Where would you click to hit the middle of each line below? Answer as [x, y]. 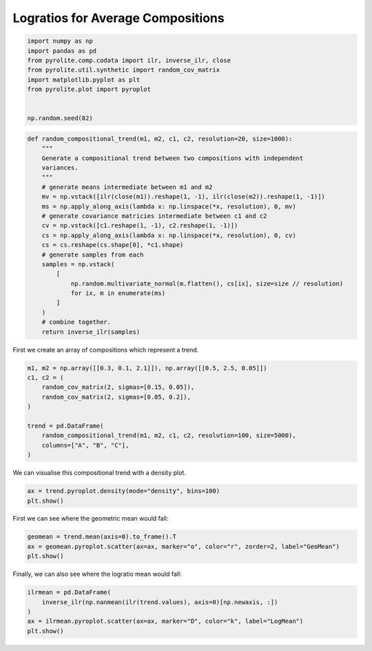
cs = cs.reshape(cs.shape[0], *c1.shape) [113, 245]
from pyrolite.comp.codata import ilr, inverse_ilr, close [129, 60]
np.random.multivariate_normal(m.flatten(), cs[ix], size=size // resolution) [207, 283]
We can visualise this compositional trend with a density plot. [99, 473]
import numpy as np [60, 41]
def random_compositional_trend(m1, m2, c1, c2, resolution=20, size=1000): [160, 139]
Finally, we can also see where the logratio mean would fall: [97, 574]
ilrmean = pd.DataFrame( [69, 592]
